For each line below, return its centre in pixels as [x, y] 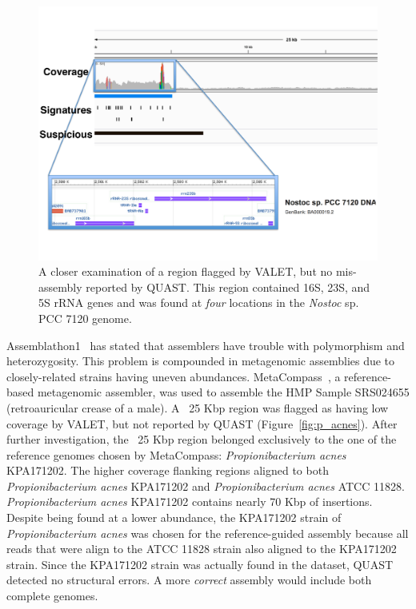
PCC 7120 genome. [85, 318]
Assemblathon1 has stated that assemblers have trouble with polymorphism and [206, 345]
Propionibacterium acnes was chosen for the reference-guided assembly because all [208, 533]
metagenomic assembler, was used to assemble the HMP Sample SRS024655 [223, 392]
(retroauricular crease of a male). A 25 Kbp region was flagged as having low [198, 407]
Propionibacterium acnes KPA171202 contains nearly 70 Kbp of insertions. [190, 502]
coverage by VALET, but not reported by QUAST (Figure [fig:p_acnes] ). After [202, 423]
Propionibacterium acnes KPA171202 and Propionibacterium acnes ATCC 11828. [206, 486]
